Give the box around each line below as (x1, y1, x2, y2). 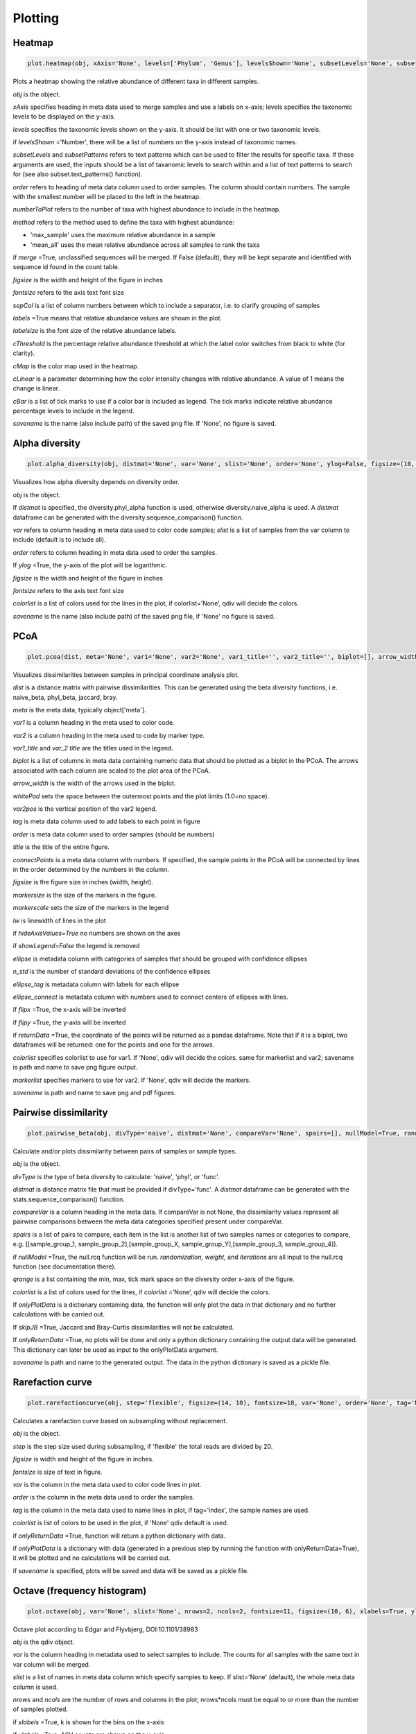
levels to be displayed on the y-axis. (12, 112, 116, 121)
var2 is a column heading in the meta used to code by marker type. (12, 731, 205, 739)
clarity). (12, 349, 35, 357)
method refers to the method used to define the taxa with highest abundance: (12, 218, 235, 226)
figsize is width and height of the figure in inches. (12, 1455, 154, 1463)
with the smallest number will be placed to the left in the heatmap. (12, 193, 201, 201)
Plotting (12, 10, 59, 26)
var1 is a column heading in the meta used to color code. (12, 719, 175, 727)
